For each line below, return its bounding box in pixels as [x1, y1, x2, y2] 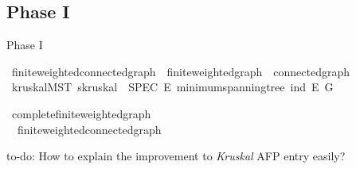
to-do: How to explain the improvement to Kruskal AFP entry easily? [6, 148, 346, 164]
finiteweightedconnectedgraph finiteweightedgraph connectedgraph [11, 63, 350, 79]
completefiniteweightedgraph [11, 105, 151, 121]
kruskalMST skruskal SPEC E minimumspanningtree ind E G [11, 79, 334, 95]
